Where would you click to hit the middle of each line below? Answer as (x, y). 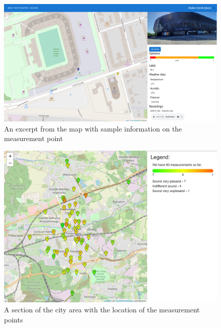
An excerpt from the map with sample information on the (93, 128)
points (14, 319)
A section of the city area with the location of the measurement (102, 309)
